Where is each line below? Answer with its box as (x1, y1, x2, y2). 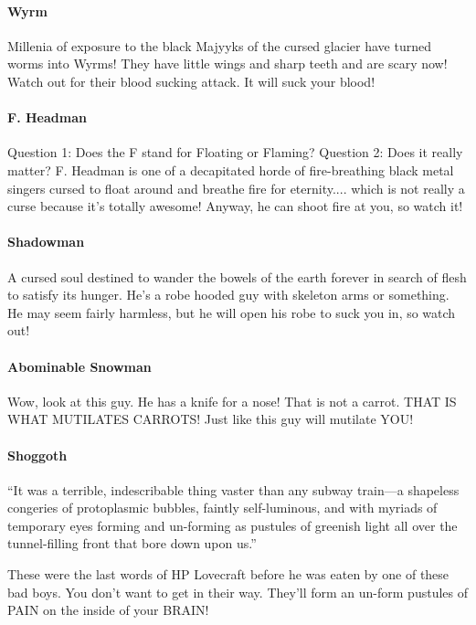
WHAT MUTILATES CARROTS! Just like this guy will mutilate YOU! (7, 409, 414, 429)
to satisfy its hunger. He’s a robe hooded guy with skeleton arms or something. (7, 285, 450, 304)
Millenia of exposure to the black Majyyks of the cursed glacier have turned (7, 36, 431, 55)
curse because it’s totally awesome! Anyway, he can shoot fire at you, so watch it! (7, 196, 463, 216)
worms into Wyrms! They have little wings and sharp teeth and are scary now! (7, 54, 448, 73)
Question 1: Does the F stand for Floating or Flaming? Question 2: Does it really (7, 143, 463, 162)
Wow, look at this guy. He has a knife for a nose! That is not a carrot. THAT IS (7, 391, 457, 410)
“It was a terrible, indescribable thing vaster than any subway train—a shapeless (7, 480, 460, 499)
